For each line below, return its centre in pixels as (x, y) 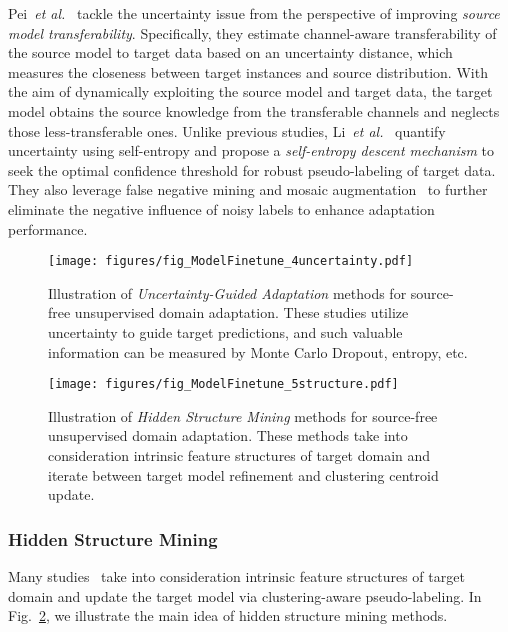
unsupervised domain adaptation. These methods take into (228, 435)
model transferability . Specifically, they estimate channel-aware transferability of (252, 32)
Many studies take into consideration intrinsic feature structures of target (236, 576)
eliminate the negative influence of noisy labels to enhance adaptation (221, 208)
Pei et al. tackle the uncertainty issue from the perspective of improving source (254, 13)
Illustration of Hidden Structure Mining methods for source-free (243, 415)
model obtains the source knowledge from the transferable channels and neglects (254, 110)
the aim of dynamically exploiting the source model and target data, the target (250, 91)
